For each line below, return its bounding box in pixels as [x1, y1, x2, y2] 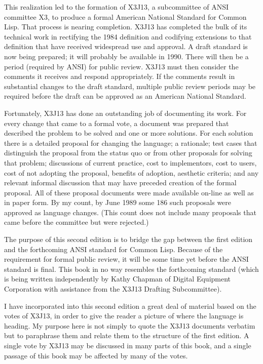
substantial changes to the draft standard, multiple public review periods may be [4, 80, 256, 91]
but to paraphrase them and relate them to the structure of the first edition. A [4, 330, 249, 341]
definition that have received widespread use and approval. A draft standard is [4, 41, 248, 52]
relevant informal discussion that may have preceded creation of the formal [4, 177, 237, 188]
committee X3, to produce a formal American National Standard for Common [4, 11, 247, 22]
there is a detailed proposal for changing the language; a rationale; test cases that [4, 137, 257, 148]
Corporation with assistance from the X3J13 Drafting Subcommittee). [4, 284, 222, 294]
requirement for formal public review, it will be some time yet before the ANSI [4, 254, 249, 264]
